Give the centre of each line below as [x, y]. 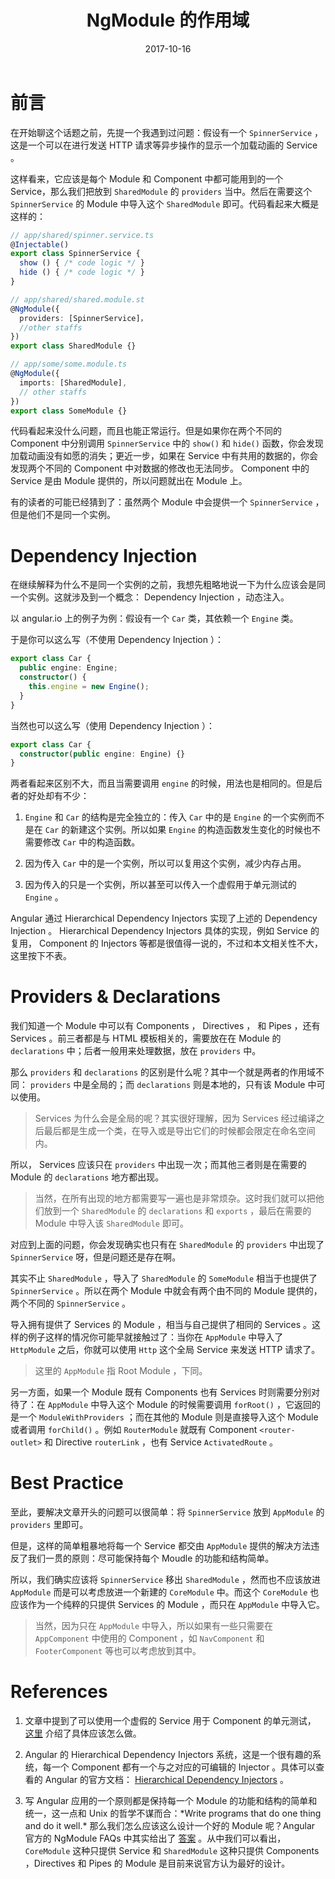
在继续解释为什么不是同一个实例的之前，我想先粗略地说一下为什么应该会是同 [168, 585]
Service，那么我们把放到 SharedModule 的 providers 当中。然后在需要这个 [161, 191]
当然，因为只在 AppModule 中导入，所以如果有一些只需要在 [154, 1626]
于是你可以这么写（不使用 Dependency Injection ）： [117, 640]
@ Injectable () [40, 244]
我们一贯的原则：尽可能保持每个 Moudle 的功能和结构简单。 [151, 1558]
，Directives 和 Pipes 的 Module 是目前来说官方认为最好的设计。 [157, 1863]
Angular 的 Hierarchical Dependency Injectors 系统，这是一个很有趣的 [168, 1755]
